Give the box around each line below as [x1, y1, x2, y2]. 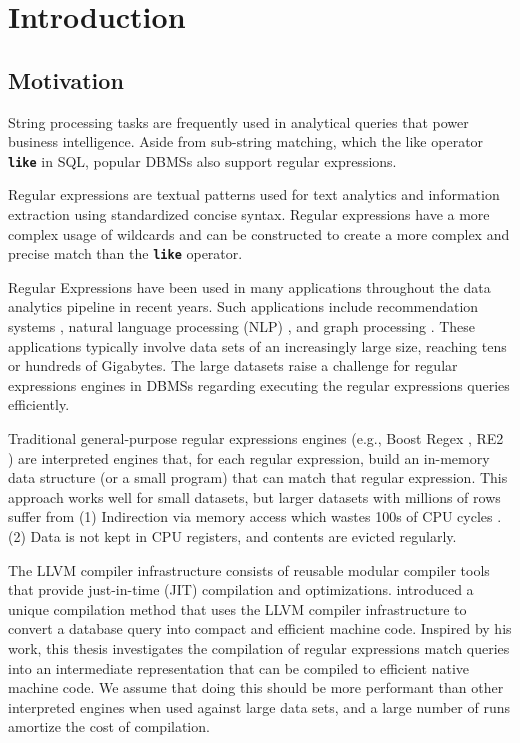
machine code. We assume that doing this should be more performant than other [8, 677, 504, 698]
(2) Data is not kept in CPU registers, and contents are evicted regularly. [8, 525, 457, 546]
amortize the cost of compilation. [8, 716, 210, 737]
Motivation [8, 64, 124, 95]
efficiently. [8, 394, 70, 415]
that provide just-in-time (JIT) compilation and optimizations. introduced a [8, 579, 474, 600]
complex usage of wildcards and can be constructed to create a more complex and [8, 223, 510, 244]
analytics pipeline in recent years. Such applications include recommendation [8, 296, 479, 317]
